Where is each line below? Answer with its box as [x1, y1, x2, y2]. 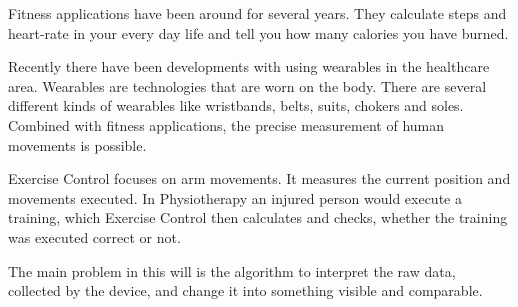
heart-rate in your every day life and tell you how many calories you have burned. [8, 22, 509, 43]
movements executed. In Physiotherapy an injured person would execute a [8, 187, 462, 208]
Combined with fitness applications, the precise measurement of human [8, 114, 445, 135]
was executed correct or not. [8, 226, 181, 247]
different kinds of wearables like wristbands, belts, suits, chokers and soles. [8, 95, 464, 116]
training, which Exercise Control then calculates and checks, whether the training [8, 207, 508, 228]
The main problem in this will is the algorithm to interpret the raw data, [8, 260, 456, 281]
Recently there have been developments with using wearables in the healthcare [8, 56, 490, 77]
